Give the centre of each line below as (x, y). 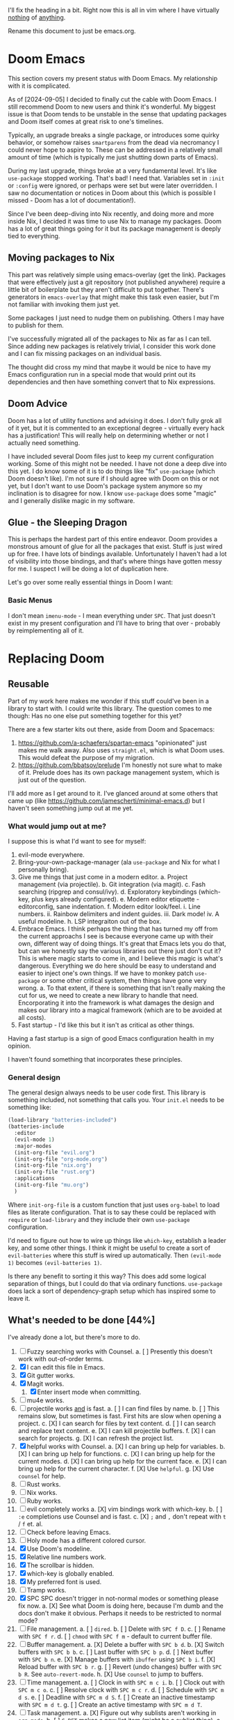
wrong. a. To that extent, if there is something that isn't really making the (122, 988)
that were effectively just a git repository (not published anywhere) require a (117, 282)
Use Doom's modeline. (59, 1549)
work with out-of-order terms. (61, 1358)
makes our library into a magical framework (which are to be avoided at (120, 1010)
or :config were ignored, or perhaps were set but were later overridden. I (112, 185)
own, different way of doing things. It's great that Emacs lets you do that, (122, 943)
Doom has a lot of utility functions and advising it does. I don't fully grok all (115, 420)
